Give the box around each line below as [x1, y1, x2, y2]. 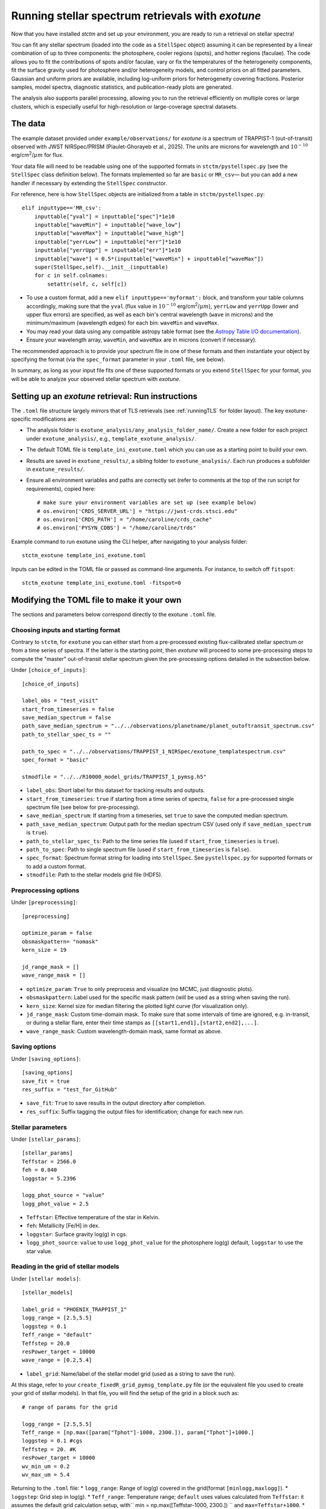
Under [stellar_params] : [11, 1135, 81, 1143]
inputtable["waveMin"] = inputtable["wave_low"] [34, 222, 181, 229]
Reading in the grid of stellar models [11, 1262, 120, 1271]
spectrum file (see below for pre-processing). [26, 803, 140, 811]
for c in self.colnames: [34, 272, 108, 279]
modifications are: [32, 415, 78, 423]
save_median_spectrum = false [22, 714, 112, 721]
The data [11, 118, 45, 129]
